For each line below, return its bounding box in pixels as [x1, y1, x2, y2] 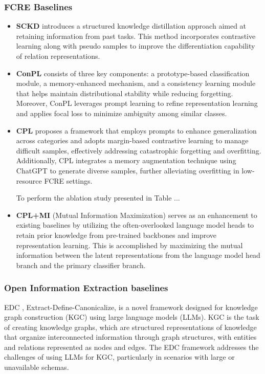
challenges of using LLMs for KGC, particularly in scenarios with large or [4, 351, 235, 362]
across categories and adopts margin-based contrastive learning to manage [16, 135, 249, 146]
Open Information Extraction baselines [4, 281, 168, 294]
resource [16, 175, 42, 186]
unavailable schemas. [4, 362, 69, 372]
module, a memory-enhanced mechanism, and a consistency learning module [16, 78, 256, 89]
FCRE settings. [44, 175, 93, 186]
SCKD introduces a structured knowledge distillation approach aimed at [16, 20, 247, 31]
